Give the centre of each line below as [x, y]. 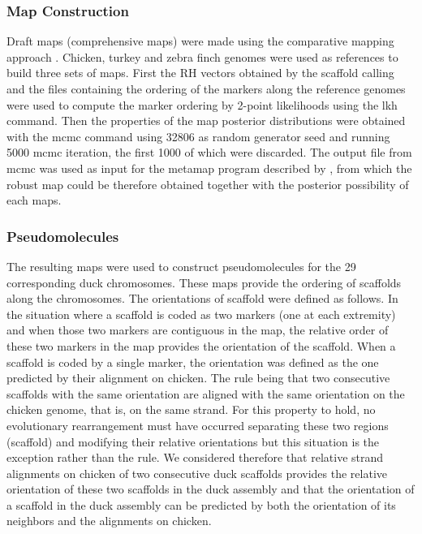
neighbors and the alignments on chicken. [109, 521]
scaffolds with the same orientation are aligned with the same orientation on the [206, 393]
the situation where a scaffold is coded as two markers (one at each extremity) [201, 314]
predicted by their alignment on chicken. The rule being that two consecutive [198, 378]
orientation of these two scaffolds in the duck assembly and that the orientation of [211, 489]
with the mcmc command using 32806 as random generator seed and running [198, 136]
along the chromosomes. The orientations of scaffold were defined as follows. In [202, 298]
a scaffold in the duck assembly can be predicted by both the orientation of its [201, 504]
